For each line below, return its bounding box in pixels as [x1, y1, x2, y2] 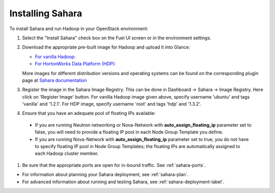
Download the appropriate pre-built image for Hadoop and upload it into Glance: [22, 44, 190, 51]
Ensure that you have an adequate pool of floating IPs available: [22, 110, 156, 116]
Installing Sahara [9, 8, 82, 19]
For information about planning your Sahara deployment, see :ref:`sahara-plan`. [22, 172, 189, 178]
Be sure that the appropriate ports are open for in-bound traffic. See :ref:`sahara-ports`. [22, 162, 206, 168]
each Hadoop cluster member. [35, 151, 99, 157]
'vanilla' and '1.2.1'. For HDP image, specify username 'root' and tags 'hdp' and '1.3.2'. [22, 101, 201, 107]
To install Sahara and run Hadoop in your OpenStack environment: [9, 26, 149, 32]
